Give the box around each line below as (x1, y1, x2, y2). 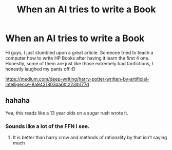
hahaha (5, 96, 30, 105)
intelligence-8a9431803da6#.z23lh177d (5, 81, 89, 87)
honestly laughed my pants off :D (5, 66, 76, 72)
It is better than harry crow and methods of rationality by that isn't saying (12, 135, 167, 141)
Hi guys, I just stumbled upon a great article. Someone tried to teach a (5, 49, 154, 55)
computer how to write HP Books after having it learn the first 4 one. (5, 55, 150, 61)
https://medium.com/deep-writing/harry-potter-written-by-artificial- (5, 76, 149, 82)
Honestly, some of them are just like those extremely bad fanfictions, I (5, 60, 154, 66)
